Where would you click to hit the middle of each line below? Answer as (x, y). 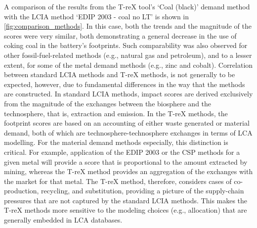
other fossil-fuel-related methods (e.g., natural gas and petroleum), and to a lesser (128, 55)
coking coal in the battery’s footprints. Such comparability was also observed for (126, 45)
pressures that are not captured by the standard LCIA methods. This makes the (126, 200)
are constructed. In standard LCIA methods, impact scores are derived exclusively (128, 94)
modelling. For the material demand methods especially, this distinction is (116, 142)
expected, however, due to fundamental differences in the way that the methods (125, 84)
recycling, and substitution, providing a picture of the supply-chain (143, 191)
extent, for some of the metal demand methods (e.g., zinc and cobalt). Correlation (128, 65)
